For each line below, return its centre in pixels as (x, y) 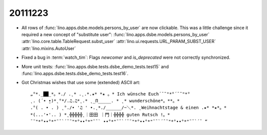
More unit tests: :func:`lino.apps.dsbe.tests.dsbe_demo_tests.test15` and (95, 66)
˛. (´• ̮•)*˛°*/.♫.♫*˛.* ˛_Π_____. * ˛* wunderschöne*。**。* (105, 101)
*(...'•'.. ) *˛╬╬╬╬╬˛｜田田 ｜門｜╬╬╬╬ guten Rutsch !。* (100, 114)
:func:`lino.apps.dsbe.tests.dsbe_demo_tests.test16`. (75, 73)
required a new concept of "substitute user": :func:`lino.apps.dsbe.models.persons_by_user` (115, 34)
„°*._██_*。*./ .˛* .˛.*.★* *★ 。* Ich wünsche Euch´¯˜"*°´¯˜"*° (110, 94)
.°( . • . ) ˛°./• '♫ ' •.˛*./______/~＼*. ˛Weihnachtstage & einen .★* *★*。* (129, 108)
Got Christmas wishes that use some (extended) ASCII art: (81, 83)
